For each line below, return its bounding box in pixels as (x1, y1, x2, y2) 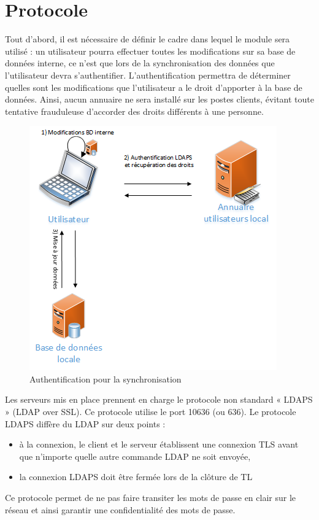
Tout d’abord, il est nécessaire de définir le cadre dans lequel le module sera (5, 33, 290, 45)
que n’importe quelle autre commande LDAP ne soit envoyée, (19, 449, 251, 462)
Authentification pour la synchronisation (29, 372, 182, 385)
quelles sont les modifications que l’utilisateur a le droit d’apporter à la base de (5, 80, 302, 93)
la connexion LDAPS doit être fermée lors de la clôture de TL (19, 470, 253, 483)
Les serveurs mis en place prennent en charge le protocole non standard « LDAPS (5, 393, 313, 406)
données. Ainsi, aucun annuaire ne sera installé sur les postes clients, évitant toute (5, 93, 315, 106)
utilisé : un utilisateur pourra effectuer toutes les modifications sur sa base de (5, 44, 296, 57)
